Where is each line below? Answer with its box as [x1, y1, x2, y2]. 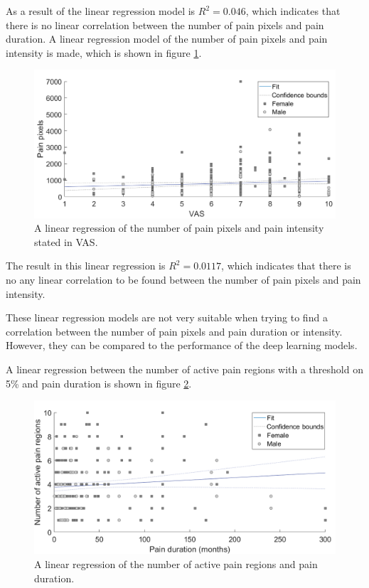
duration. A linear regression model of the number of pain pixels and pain [6, 31, 328, 46]
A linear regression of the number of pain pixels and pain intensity [34, 220, 324, 235]
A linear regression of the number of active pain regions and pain [34, 556, 318, 571]
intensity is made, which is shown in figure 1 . [6, 45, 202, 60]
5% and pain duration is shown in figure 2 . [6, 375, 192, 390]
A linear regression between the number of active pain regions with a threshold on [6, 361, 363, 376]
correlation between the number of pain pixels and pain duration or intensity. [6, 324, 343, 338]
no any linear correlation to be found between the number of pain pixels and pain [6, 272, 361, 287]
